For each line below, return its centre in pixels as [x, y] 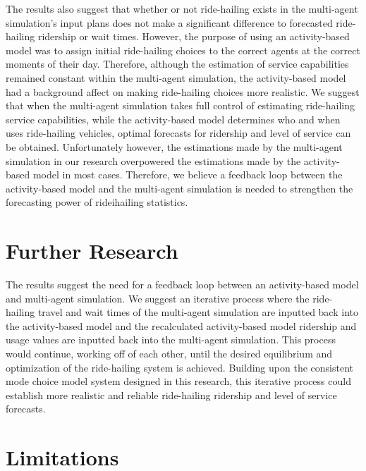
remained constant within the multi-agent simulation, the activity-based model [176, 77]
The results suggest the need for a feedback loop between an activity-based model [182, 285]
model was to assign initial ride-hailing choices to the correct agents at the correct [183, 50]
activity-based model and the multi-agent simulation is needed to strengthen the [179, 188]
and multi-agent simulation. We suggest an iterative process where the [158, 298]
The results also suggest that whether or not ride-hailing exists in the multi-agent [182, 8]
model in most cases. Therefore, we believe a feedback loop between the [188, 175]
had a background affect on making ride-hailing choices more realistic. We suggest [183, 91]
